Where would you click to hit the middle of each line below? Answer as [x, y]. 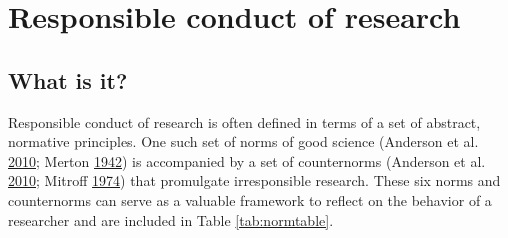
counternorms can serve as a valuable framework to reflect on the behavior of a [250, 199]
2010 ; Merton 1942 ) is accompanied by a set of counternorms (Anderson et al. [247, 160]
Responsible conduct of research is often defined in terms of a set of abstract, [244, 121]
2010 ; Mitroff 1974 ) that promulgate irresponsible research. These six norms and [254, 180]
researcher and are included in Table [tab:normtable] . [171, 219]
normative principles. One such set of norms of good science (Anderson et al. [243, 141]
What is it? [68, 79]
